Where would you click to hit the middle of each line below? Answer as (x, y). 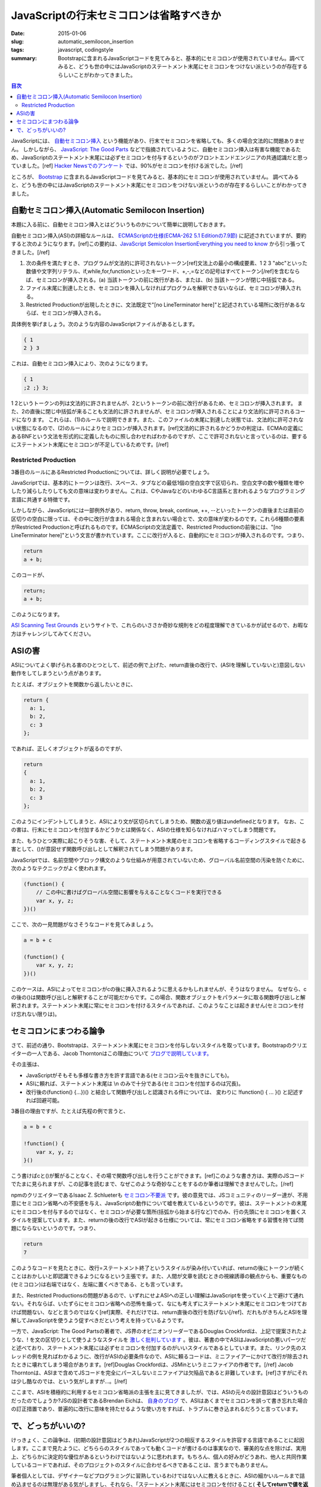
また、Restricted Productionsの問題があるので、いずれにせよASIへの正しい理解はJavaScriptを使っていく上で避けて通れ (158, 1295)
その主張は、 (27, 1064)
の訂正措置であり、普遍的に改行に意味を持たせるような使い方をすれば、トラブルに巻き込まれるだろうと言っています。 (156, 1408)
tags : (18, 50)
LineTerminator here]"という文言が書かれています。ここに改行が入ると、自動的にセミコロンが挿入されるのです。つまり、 (159, 535)
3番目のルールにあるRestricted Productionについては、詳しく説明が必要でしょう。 (112, 472)
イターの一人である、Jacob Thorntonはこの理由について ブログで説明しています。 (111, 1053)
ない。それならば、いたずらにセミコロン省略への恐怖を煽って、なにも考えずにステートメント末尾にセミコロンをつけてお (159, 1304)
